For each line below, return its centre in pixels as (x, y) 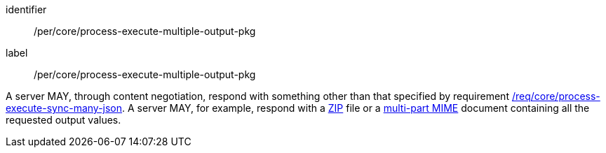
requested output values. (63, 120)
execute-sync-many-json (64, 108)
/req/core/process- (556, 96)
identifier (26, 9)
